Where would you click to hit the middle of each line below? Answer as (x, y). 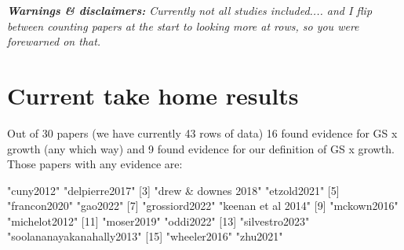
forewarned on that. (54, 41)
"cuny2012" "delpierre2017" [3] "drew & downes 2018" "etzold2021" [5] (173, 190)
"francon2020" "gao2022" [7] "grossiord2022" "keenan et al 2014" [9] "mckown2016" (203, 206)
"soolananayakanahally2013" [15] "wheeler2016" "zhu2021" (145, 236)
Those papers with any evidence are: (95, 164)
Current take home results (153, 95)
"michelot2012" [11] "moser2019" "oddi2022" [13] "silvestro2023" (158, 221)
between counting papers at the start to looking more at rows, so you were (183, 26)
